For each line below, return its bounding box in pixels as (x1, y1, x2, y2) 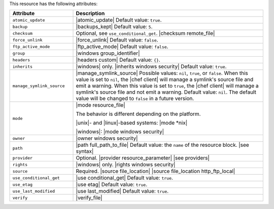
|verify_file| (76, 194, 102, 201)
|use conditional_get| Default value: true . (76, 175, 174, 182)
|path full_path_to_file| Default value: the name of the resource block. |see (76, 142, 250, 149)
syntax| (76, 148, 94, 155)
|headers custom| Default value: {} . (76, 56, 161, 63)
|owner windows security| (76, 135, 138, 142)
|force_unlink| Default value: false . (76, 36, 158, 44)
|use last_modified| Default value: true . (76, 188, 169, 195)
